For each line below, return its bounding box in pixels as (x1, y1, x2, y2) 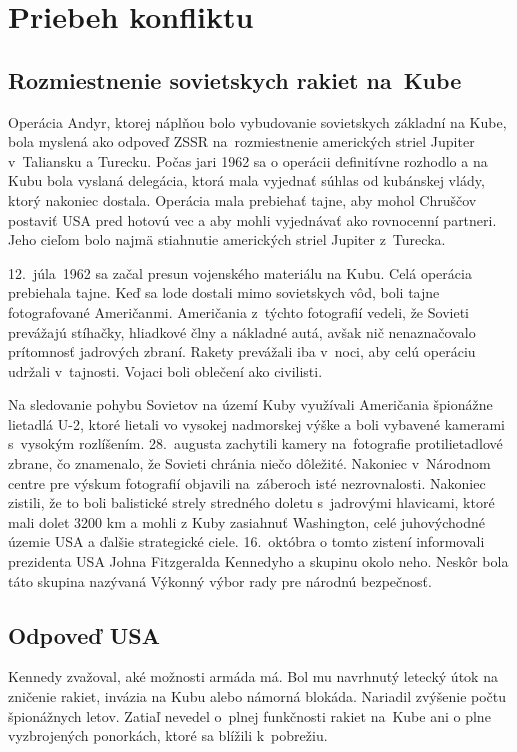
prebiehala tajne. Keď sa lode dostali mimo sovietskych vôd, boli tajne (8, 282, 440, 303)
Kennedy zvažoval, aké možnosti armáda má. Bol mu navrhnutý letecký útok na (8, 666, 498, 687)
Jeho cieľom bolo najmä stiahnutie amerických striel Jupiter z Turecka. (8, 229, 446, 250)
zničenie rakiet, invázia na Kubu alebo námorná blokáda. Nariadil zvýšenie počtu (8, 686, 507, 707)
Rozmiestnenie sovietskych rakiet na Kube (8, 64, 462, 95)
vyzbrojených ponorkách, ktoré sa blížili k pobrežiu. (8, 725, 328, 746)
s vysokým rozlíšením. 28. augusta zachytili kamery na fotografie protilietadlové (8, 433, 503, 454)
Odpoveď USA (8, 619, 160, 650)
